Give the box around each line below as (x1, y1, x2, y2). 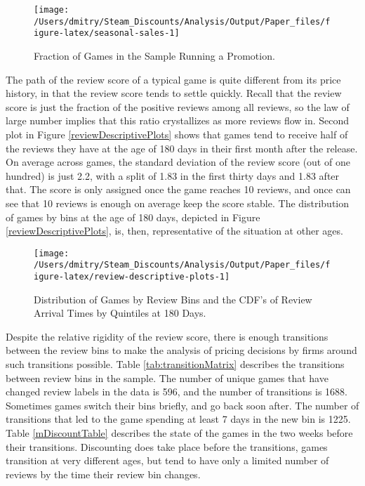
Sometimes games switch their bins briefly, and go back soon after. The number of (6, 398, 359, 412)
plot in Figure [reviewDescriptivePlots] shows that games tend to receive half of (6, 126, 348, 141)
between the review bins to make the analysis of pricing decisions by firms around (6, 343, 357, 357)
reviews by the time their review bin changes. (6, 466, 201, 481)
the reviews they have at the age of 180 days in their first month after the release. (6, 140, 358, 155)
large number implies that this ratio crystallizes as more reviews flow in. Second (6, 113, 350, 128)
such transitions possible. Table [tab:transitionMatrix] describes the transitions (6, 357, 345, 372)
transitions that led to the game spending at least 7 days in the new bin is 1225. (6, 412, 351, 426)
